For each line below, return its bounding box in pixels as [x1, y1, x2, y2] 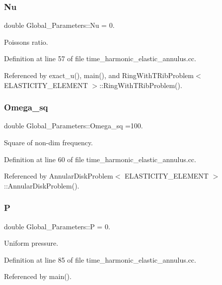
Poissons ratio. [4, 36, 48, 47]
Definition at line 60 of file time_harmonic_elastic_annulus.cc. [4, 154, 196, 164]
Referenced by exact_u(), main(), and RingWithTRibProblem [4, 70, 194, 80]
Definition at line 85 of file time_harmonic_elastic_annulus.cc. [4, 254, 196, 265]
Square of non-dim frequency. [4, 137, 93, 147]
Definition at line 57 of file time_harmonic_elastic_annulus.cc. [4, 53, 196, 64]
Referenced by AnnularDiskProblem [4, 171, 113, 181]
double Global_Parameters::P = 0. [4, 221, 110, 231]
